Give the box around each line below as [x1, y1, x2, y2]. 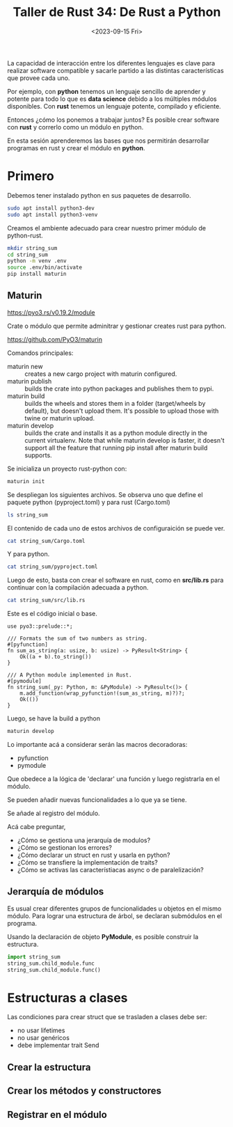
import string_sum [7, 953, 61, 961]
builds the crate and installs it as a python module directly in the [24, 429, 207, 437]
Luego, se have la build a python [7, 714, 101, 723]
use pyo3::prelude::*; [7, 623, 73, 630]
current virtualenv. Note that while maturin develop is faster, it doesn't [24, 436, 225, 444]
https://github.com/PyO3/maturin [7, 335, 103, 343]
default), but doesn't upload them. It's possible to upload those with [24, 407, 219, 415]
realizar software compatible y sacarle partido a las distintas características [7, 66, 224, 74]
